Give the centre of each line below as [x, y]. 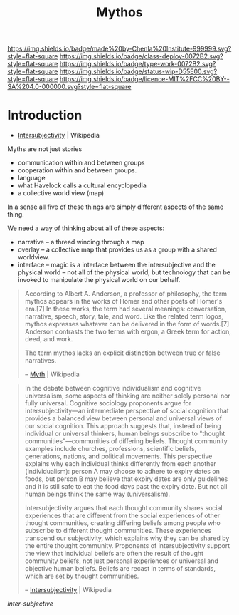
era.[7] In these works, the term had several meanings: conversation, [126, 309]
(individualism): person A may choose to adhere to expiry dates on [122, 472]
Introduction [45, 115]
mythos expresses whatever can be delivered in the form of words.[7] [127, 324]
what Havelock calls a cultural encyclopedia [82, 185]
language [31, 178]
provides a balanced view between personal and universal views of [123, 418]
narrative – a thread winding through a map [81, 242]
